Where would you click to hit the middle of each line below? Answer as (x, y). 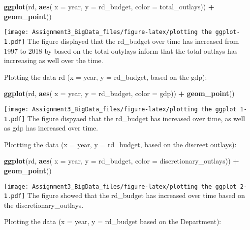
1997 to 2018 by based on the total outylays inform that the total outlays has (121, 50)
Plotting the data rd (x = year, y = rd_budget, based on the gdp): (106, 77)
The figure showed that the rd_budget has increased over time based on (136, 195)
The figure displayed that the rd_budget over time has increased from (133, 41)
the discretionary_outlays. (44, 205)
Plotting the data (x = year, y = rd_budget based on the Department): (113, 221)
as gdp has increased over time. (51, 128)
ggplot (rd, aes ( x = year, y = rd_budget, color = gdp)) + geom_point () (119, 93)
